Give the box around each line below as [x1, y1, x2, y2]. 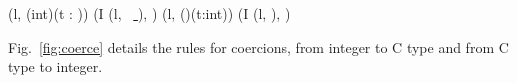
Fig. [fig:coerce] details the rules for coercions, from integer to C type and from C [8, 36, 509, 57]
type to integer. [8, 56, 103, 77]
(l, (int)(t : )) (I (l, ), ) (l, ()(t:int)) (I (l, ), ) [8, 3, 291, 23]
